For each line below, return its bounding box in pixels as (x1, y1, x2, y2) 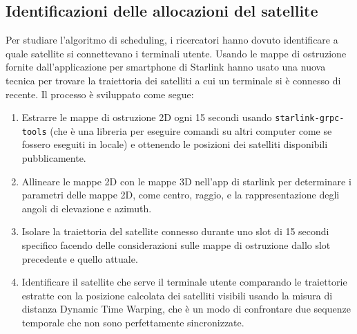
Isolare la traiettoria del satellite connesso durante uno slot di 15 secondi (21, 224, 329, 239)
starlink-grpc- (275, 113, 345, 124)
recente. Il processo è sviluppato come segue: (6, 86, 194, 101)
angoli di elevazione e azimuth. (21, 201, 152, 215)
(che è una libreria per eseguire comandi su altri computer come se (50, 123, 332, 138)
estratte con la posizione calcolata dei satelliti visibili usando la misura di (21, 288, 333, 302)
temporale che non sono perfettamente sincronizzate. (21, 315, 244, 330)
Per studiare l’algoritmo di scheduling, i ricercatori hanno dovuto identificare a (6, 33, 338, 47)
